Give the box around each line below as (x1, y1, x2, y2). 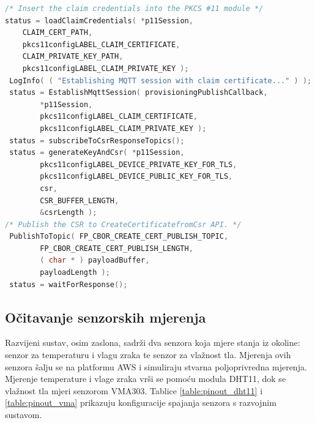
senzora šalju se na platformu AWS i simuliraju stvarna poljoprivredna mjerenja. (5, 360, 307, 373)
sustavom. (5, 408, 42, 421)
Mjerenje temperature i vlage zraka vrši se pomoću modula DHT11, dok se (5, 372, 286, 385)
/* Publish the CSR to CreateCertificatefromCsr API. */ (5, 220, 242, 229)
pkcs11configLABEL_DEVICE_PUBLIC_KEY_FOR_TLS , (40, 172, 233, 181)
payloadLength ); (40, 268, 110, 277)
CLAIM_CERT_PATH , (22, 28, 93, 37)
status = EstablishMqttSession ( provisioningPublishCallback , (9, 88, 268, 97)
